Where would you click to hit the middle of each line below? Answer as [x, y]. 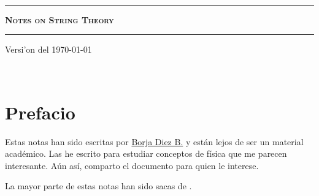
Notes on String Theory [60, 19]
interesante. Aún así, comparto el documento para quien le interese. [132, 165]
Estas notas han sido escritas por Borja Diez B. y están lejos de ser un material [154, 141]
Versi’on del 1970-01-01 [48, 49]
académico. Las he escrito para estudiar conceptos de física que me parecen [146, 153]
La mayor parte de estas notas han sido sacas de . [98, 186]
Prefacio [40, 112]
